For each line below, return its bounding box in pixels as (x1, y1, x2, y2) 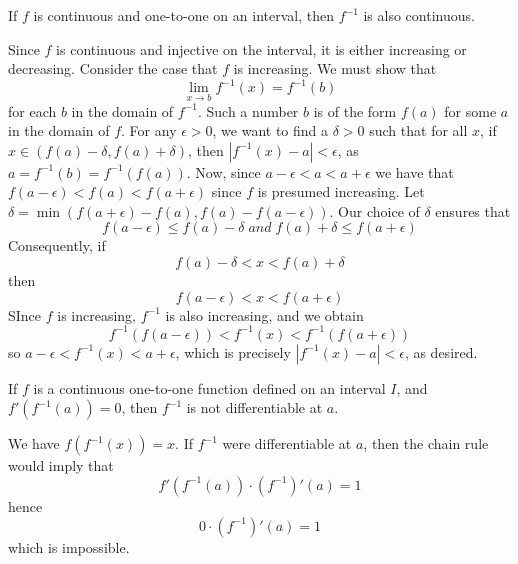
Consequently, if (8, 235, 106, 256)
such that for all (369, 120, 468, 141)
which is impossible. (8, 536, 130, 557)
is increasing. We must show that (233, 58, 437, 79)
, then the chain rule (363, 433, 489, 454)
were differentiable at (222, 433, 352, 454)
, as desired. (404, 341, 478, 362)
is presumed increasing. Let (257, 181, 425, 202)
